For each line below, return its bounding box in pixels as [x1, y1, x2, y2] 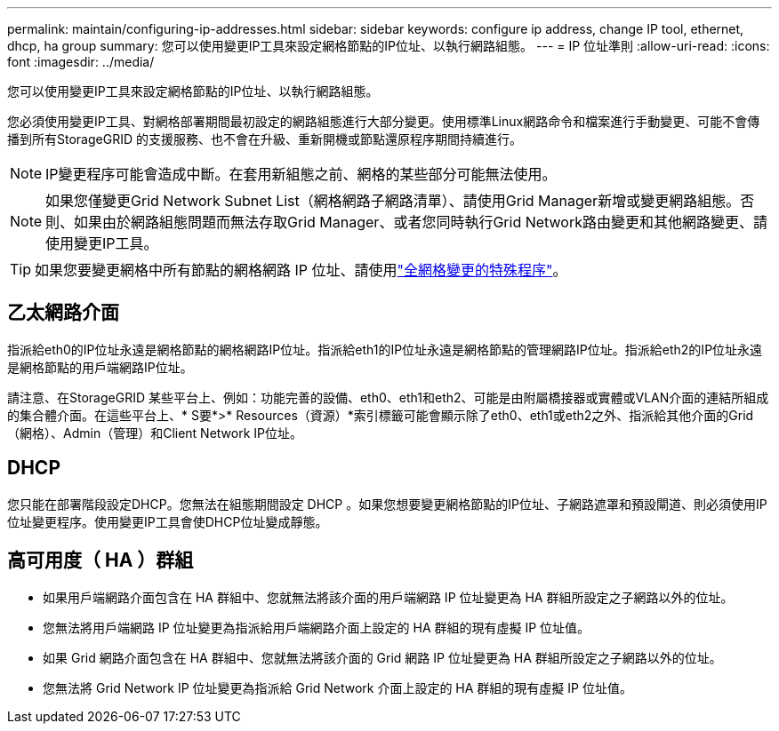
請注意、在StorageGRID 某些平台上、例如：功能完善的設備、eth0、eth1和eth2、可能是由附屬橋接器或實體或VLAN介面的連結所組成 [7, 389, 769, 405]
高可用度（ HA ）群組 [7, 549, 194, 572]
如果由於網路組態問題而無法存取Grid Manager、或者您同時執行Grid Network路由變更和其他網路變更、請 [74, 213, 767, 231]
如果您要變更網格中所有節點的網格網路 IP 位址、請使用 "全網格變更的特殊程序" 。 [35, 261, 567, 279]
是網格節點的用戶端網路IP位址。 [7, 359, 193, 375]
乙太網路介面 [7, 301, 119, 324]
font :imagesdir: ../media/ [7, 54, 155, 69]
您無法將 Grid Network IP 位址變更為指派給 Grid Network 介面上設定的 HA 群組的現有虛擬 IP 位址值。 [43, 679, 632, 695]
